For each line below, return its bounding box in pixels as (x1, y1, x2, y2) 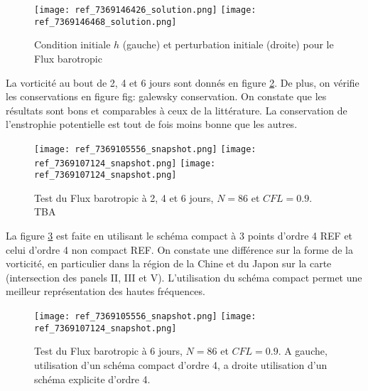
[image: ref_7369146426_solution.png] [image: (34, 5, 256, 15)
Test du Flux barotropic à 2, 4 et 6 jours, (34, 190, 214, 205)
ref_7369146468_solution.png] (34, 16, 177, 27)
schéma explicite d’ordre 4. (34, 371, 151, 386)
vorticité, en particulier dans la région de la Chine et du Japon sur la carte (6, 256, 332, 271)
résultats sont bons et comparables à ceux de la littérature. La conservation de (6, 102, 347, 117)
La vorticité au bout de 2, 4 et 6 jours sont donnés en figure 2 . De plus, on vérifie (6, 75, 359, 90)
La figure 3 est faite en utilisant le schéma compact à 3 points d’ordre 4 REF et (6, 228, 353, 243)
